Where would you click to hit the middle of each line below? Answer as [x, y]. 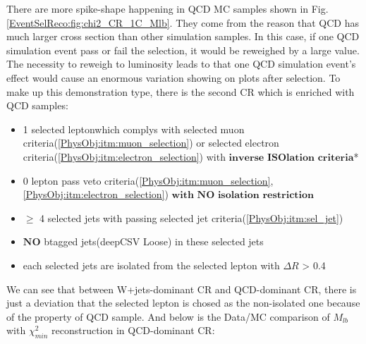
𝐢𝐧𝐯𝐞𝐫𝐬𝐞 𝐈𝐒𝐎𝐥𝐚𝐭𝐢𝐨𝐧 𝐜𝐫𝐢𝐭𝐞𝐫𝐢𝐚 [291, 158]
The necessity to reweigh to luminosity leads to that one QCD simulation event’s [181, 64]
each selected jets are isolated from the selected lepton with [151, 265]
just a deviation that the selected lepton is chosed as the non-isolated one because [183, 303]
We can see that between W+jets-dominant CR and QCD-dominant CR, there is [182, 289]
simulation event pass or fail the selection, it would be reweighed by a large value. [183, 50]
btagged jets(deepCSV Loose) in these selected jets [154, 241]
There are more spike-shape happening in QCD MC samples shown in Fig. [167, 8]
